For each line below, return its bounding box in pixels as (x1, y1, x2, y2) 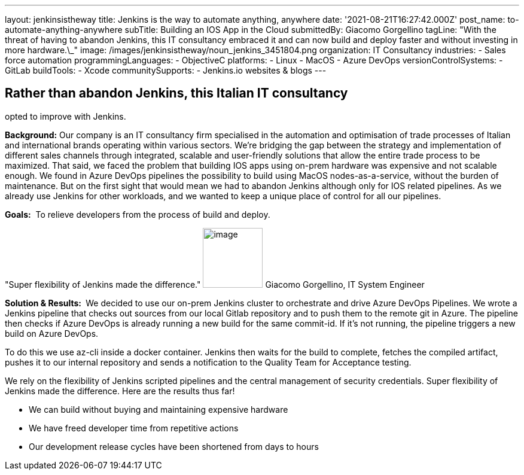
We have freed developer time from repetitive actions (29, 422, 239, 433)
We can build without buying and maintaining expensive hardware (29, 404, 288, 415)
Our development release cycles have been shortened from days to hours (29, 441, 319, 452)
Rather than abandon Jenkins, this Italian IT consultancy (5, 86, 348, 101)
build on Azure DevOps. (5, 328, 99, 339)
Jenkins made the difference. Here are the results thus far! (5, 385, 235, 396)
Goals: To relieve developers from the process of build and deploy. (5, 209, 270, 220)
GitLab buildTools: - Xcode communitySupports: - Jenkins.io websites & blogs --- (5, 65, 327, 75)
